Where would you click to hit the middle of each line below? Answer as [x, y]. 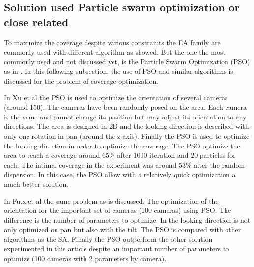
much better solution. [36, 184]
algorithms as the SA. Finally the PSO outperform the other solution [108, 239]
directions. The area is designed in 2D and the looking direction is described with [127, 126]
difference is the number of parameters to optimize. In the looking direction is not [127, 220]
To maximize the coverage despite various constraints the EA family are [112, 42]
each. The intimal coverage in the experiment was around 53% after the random [125, 164]
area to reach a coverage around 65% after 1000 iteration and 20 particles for [120, 155]
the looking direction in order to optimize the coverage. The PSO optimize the [122, 145]
